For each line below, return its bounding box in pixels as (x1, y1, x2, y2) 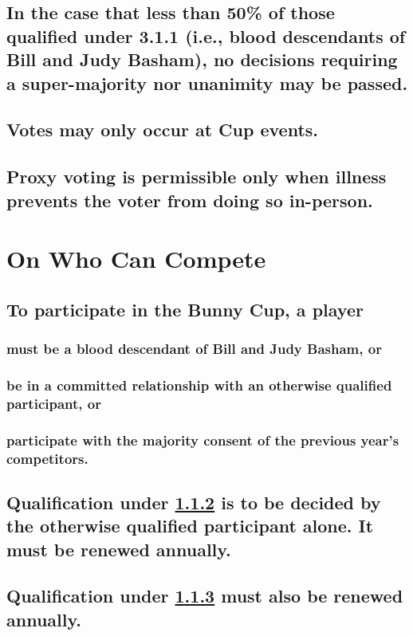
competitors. (6, 448, 88, 468)
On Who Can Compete (6, 242, 266, 275)
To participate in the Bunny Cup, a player (6, 296, 364, 321)
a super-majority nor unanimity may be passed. (6, 70, 408, 95)
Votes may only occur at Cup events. (6, 117, 318, 142)
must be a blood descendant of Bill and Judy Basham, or (6, 338, 382, 358)
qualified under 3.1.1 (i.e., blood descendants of (6, 23, 406, 48)
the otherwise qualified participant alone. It (6, 513, 374, 538)
